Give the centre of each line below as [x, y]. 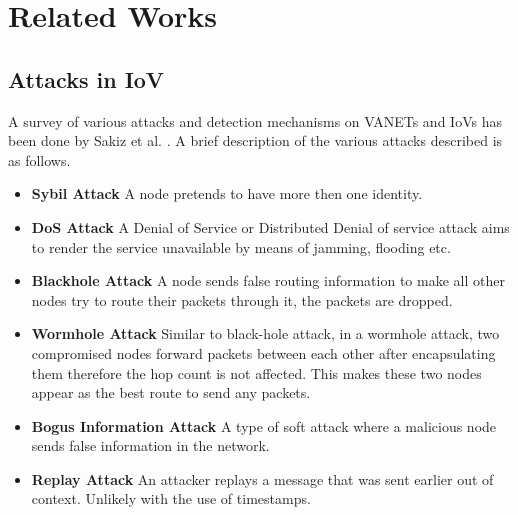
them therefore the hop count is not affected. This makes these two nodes [256, 372]
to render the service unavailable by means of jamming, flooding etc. [241, 246]
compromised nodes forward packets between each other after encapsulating [263, 352]
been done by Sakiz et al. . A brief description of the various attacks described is [255, 140]
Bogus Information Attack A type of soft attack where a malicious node [264, 425]
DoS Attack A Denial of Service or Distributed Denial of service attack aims [270, 226]
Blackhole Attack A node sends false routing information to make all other [268, 280]
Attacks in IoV [86, 78]
